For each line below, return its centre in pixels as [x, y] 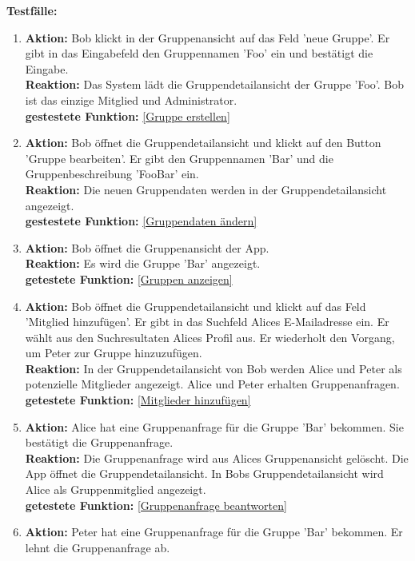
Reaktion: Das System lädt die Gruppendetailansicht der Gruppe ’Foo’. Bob [215, 84]
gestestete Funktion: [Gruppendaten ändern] [141, 221]
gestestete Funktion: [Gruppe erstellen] [128, 115]
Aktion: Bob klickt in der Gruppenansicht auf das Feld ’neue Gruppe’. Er [207, 37]
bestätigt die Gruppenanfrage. [99, 442]
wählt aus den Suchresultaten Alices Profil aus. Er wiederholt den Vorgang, [210, 337]
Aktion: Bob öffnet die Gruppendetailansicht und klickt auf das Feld [196, 306]
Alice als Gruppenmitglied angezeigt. [116, 489]
